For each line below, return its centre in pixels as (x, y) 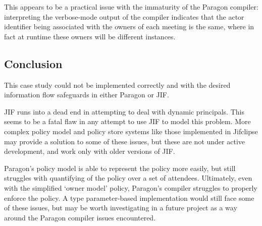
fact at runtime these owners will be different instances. (90, 36)
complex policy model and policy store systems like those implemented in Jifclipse (131, 131)
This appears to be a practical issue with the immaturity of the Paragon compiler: (131, 7)
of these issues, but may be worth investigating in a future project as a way (121, 208)
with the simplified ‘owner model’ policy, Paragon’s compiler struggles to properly (131, 187)
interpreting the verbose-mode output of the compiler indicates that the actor (124, 16)
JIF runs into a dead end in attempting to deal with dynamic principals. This (124, 111)
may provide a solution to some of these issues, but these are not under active (124, 141)
